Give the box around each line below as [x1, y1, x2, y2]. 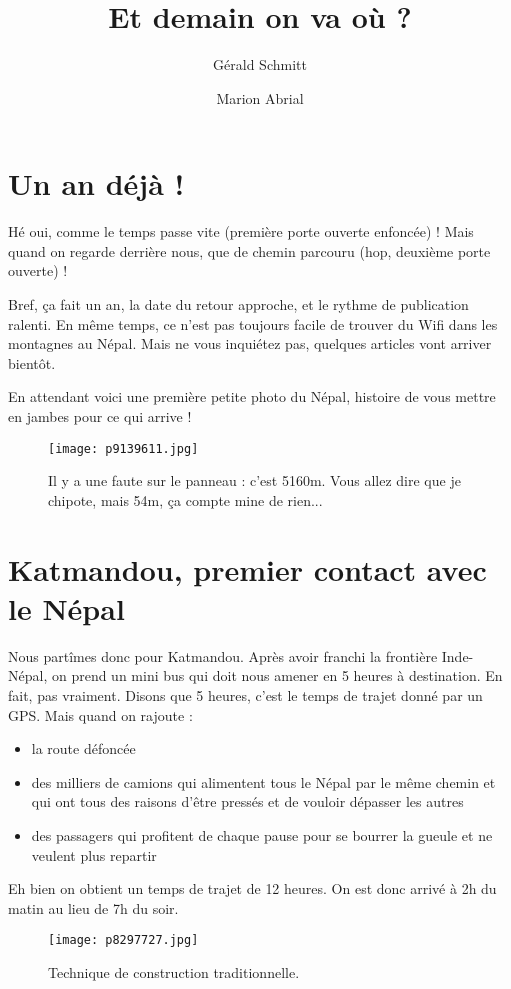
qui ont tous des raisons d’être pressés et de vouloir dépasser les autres [31, 791, 464, 812]
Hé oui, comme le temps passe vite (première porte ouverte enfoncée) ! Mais [8, 221, 474, 242]
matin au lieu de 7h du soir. [8, 897, 179, 918]
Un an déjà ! [8, 163, 185, 204]
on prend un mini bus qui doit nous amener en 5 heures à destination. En [51, 665, 503, 686]
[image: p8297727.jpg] [48, 933, 199, 948]
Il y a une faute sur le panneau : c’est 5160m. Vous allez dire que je [48, 470, 461, 491]
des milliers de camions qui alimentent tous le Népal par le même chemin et [31, 771, 496, 792]
